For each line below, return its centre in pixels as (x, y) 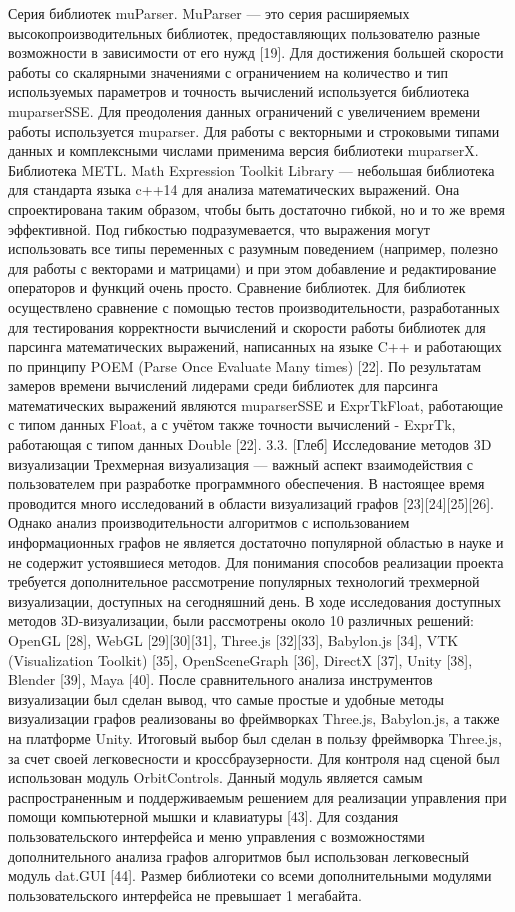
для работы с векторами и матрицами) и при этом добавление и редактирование (252, 267)
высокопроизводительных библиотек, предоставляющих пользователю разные (244, 32)
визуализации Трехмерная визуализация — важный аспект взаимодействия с (241, 463)
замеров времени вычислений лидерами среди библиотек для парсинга (223, 385)
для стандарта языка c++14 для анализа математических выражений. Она (234, 189)
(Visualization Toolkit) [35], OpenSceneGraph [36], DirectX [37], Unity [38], (240, 659)
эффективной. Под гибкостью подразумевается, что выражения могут (219, 228)
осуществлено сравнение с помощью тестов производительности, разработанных (254, 306)
